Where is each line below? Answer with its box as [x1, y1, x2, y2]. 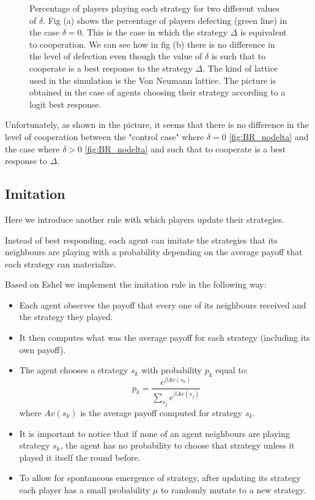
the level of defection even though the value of [29, 50, 202, 62]
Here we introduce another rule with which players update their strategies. [5, 212, 284, 225]
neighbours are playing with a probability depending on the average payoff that [5, 245, 303, 258]
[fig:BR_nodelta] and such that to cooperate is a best [84, 142, 286, 155]
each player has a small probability [19, 483, 150, 496]
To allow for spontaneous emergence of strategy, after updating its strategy [19, 471, 301, 484]
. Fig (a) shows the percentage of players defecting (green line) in [43, 13, 287, 26]
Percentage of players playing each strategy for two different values [29, 2, 280, 14]
